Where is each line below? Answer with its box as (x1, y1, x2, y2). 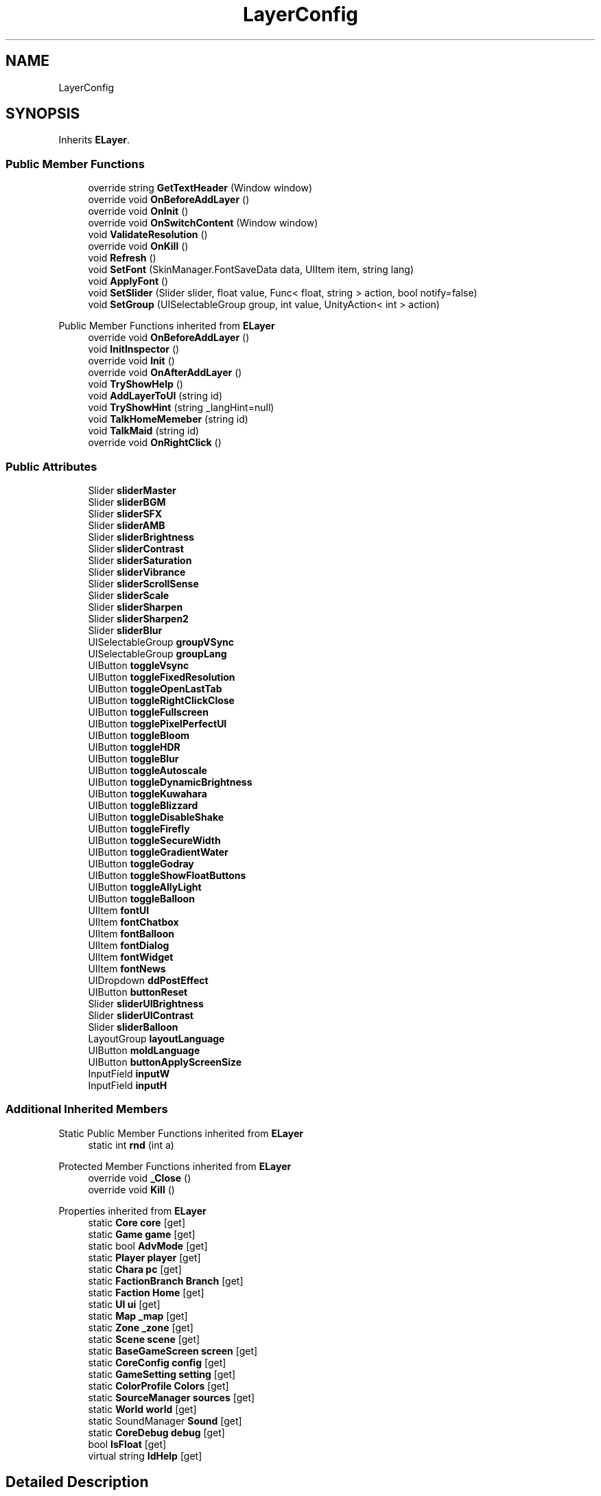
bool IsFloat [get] (88, 1438, 167, 1450)
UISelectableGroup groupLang (88, 647, 227, 659)
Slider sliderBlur (88, 624, 163, 636)
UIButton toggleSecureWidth (88, 834, 221, 846)
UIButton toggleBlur (88, 752, 179, 764)
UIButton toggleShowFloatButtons (88, 869, 246, 881)
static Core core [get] (88, 1216, 186, 1228)
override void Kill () (88, 1183, 175, 1195)
